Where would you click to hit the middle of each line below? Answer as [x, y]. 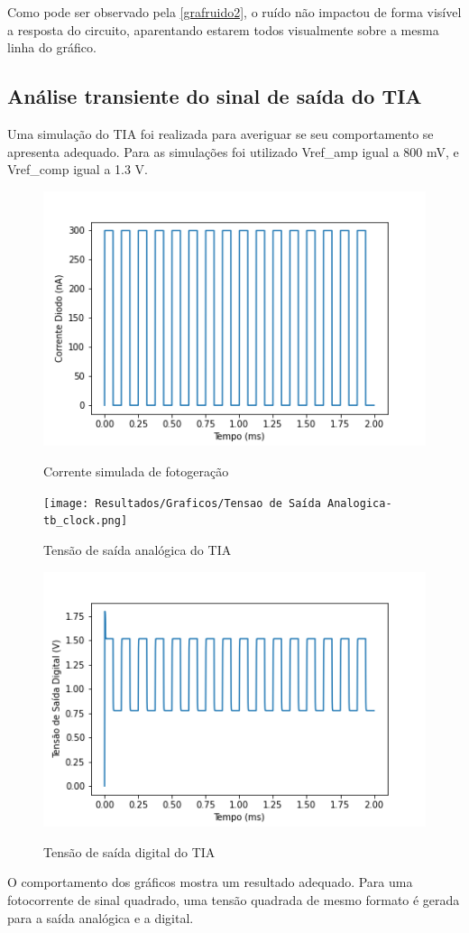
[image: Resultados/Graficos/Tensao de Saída [182, 503]
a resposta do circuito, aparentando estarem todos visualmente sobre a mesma [223, 29]
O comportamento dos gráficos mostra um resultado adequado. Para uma [210, 882]
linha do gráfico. [52, 47]
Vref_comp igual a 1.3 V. [78, 169]
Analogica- [359, 503]
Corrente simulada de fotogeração [136, 471]
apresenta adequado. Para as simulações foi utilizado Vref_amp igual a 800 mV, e [233, 151]
